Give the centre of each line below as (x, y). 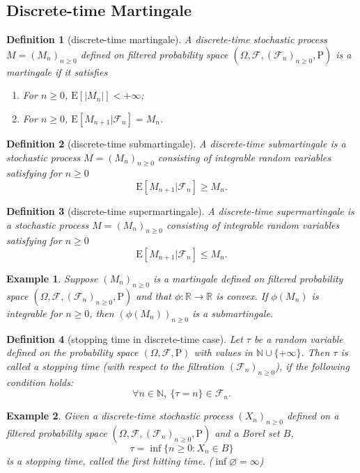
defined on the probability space (72, 352)
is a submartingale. (233, 313)
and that (154, 295)
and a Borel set (247, 432)
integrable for (34, 313)
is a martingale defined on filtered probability (248, 278)
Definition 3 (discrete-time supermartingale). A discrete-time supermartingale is (180, 210)
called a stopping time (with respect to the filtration (115, 366)
